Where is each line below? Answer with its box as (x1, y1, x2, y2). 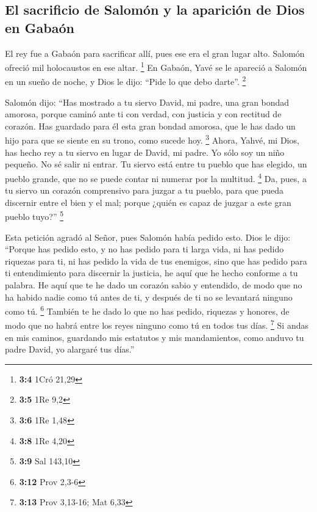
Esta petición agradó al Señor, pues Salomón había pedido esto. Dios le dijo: (5, 230, 291, 243)
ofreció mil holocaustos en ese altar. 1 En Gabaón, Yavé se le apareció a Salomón (5, 59, 307, 73)
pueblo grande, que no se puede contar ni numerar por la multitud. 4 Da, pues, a (5, 170, 307, 185)
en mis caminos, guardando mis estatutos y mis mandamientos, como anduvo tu (5, 331, 304, 343)
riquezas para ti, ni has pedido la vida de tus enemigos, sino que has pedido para (5, 254, 307, 267)
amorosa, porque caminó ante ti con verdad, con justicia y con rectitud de (5, 108, 282, 120)
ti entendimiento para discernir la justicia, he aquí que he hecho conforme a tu (5, 266, 298, 279)
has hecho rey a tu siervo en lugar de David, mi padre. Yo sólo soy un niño (5, 145, 285, 158)
